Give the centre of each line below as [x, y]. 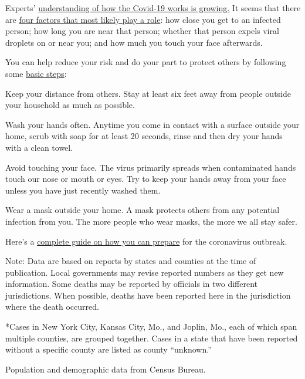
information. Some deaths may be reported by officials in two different [132, 284]
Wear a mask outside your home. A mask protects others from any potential [143, 210]
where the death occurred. [52, 307]
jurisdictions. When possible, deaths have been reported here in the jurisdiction [148, 295]
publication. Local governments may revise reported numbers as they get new [145, 272]
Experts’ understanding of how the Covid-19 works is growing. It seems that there [153, 8]
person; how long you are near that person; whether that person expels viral [142, 31]
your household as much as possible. [70, 105]
